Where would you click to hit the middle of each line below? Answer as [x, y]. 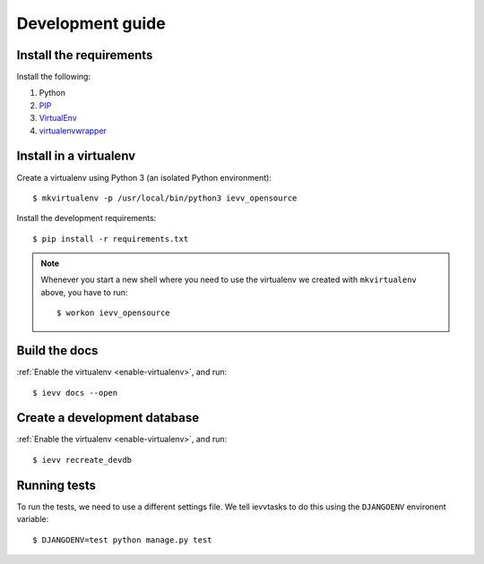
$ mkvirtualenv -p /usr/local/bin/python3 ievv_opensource [165, 198]
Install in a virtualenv [76, 156]
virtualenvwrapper [73, 131]
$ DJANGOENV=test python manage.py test [122, 540]
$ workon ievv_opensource [113, 313]
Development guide [91, 23]
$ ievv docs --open [75, 393]
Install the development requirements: [86, 218]
